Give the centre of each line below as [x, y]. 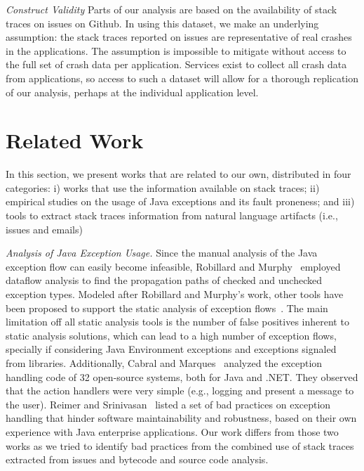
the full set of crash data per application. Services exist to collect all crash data [176, 64]
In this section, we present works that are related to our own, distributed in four [178, 174]
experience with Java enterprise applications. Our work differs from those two [172, 431]
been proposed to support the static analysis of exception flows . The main [167, 308]
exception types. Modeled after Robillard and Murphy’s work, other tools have [175, 294]
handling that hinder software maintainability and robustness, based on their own [181, 418]
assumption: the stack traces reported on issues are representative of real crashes [179, 37]
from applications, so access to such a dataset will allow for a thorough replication [182, 78]
